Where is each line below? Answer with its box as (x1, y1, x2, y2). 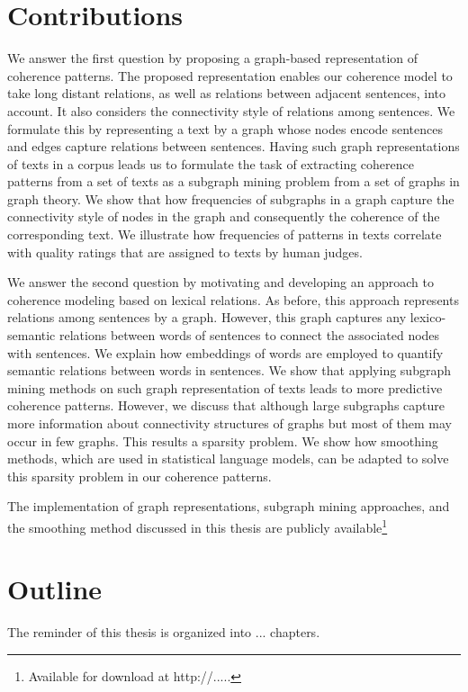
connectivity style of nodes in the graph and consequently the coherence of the (7, 207, 440, 226)
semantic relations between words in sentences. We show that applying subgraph (7, 361, 451, 380)
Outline (7, 571, 103, 607)
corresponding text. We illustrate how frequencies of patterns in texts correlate (7, 225, 442, 244)
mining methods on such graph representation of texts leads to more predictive (7, 378, 443, 397)
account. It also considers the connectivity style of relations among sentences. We (7, 101, 455, 120)
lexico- (409, 308, 446, 327)
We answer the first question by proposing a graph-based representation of (7, 49, 418, 67)
